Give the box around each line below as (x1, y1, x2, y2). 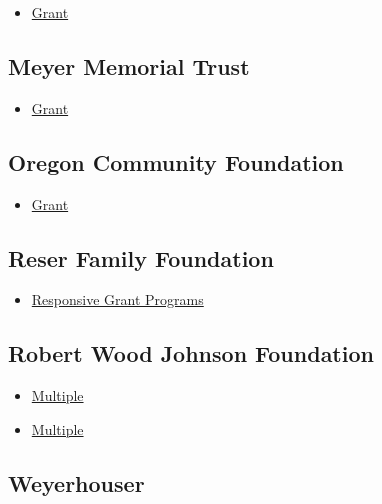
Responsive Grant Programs (31, 289, 204, 310)
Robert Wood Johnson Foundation (8, 338, 374, 369)
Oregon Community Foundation (8, 146, 344, 177)
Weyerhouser (8, 467, 145, 498)
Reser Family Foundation (8, 242, 274, 273)
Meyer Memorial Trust (8, 50, 250, 81)
